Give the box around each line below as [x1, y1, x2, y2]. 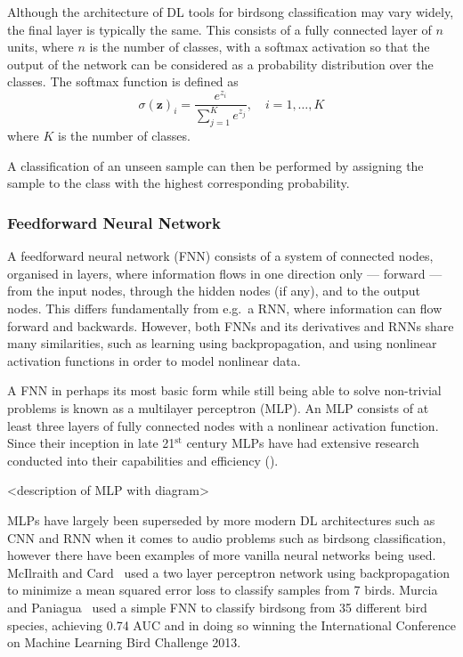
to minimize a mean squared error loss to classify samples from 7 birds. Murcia [7, 580, 438, 599]
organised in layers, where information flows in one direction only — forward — [7, 264, 443, 282]
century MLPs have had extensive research [186, 434, 419, 452]
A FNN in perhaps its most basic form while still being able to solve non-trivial [7, 381, 442, 400]
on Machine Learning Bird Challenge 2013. [7, 633, 241, 652]
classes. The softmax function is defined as [7, 72, 239, 91]
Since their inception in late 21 [7, 434, 175, 452]
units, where [7, 37, 74, 56]
